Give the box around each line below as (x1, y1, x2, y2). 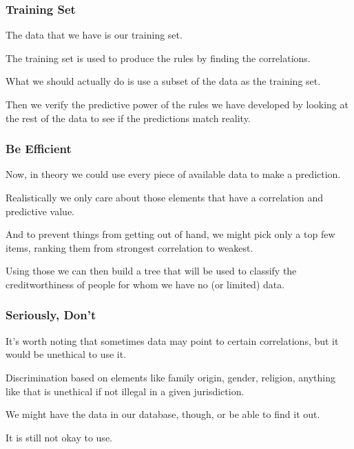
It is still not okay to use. (6, 430, 112, 444)
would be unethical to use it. (6, 347, 127, 361)
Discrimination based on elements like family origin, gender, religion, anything (6, 370, 335, 384)
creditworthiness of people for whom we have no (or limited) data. (6, 277, 285, 291)
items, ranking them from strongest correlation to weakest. (6, 240, 253, 255)
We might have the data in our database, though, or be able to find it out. (6, 407, 320, 421)
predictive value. (6, 203, 74, 218)
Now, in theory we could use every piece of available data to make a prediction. (6, 167, 341, 181)
